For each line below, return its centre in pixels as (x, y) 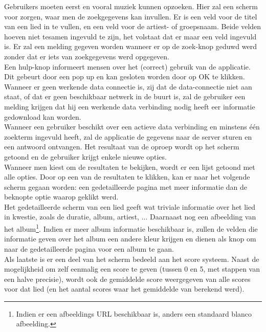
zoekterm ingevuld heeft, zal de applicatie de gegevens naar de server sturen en (128, 136)
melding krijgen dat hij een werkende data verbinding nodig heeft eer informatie (130, 106)
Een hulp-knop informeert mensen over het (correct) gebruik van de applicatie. (127, 66)
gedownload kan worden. (43, 116)
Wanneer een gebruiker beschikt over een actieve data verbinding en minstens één (132, 127)
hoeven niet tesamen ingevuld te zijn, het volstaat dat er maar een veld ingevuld (130, 36)
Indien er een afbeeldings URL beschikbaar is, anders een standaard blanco (134, 313)
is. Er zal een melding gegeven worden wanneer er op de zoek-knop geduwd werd (130, 46)
